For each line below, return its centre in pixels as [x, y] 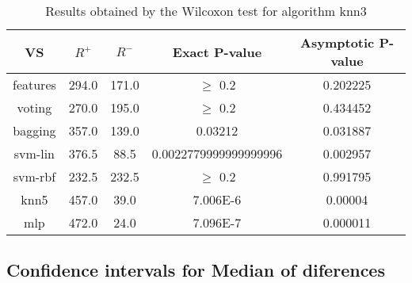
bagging [34, 130]
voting [34, 107]
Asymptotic [338, 42]
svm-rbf [34, 176]
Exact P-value [217, 52]
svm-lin [34, 153]
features [34, 84]
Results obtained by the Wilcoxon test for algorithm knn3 [206, 11]
